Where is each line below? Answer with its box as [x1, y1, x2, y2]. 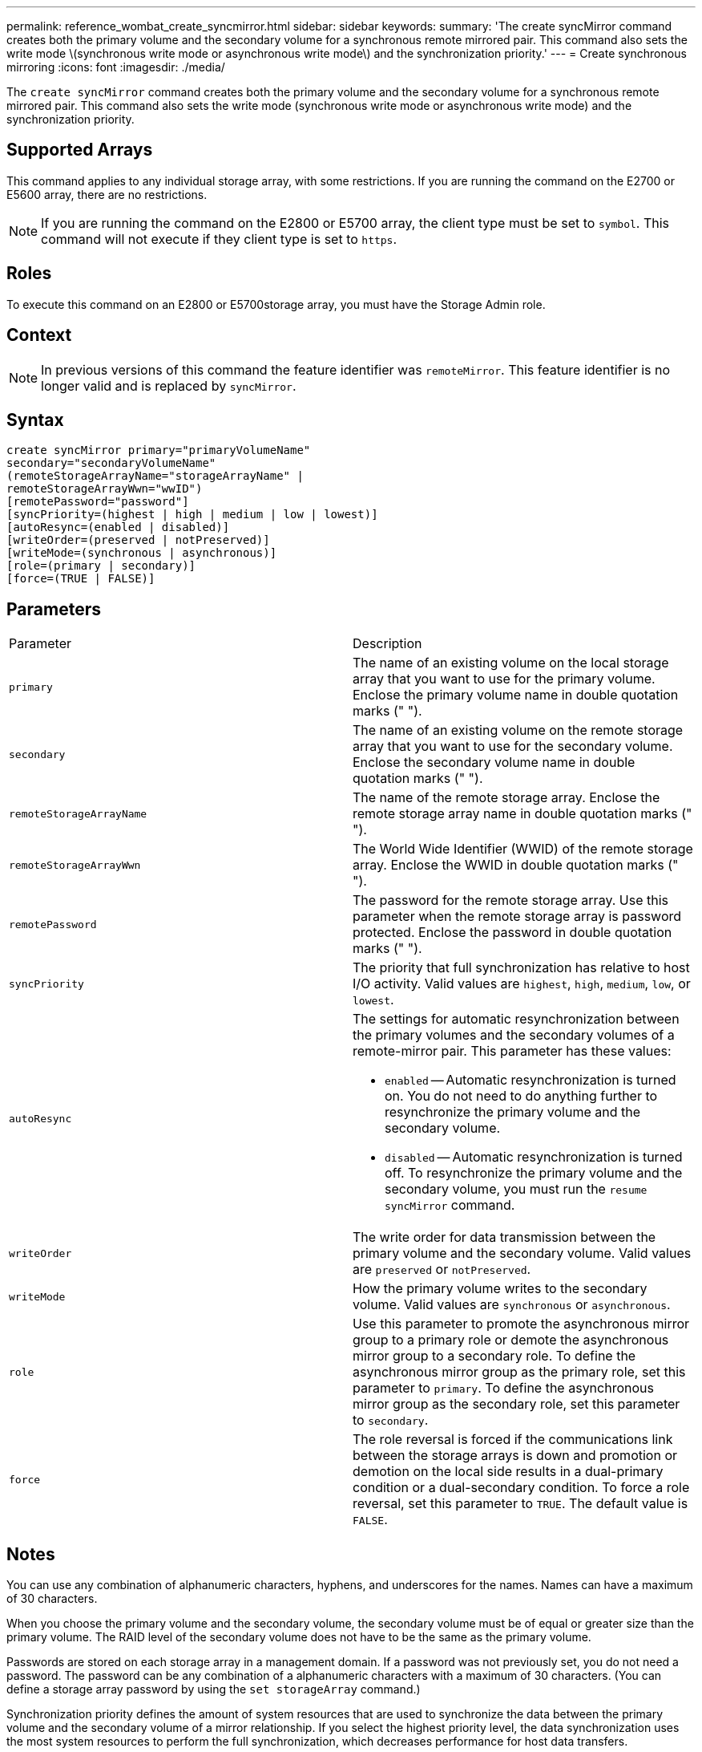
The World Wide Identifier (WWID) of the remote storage [353, 841, 693, 858]
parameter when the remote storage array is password [353, 908, 682, 925]
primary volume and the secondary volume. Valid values [353, 1245, 692, 1262]
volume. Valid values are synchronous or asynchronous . [353, 1296, 671, 1313]
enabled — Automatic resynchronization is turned [385, 1072, 676, 1089]
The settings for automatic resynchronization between [353, 1011, 680, 1028]
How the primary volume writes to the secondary [353, 1280, 648, 1297]
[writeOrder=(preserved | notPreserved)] [6, 533, 270, 547]
